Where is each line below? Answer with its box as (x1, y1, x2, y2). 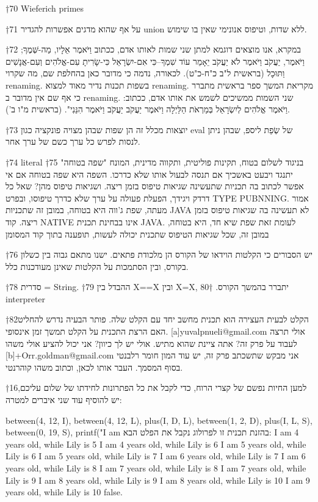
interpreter (5, 292, 46, 305)
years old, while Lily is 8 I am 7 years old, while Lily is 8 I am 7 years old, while (5, 462, 306, 474)
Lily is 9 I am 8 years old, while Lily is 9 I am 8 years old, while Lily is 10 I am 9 (5, 473, 310, 486)
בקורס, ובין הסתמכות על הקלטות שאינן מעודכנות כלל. (5, 260, 189, 272)
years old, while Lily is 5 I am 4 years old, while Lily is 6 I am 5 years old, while (5, 437, 306, 450)
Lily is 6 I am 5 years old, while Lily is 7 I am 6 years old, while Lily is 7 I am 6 (5, 449, 306, 462)
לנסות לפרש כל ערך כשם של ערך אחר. (5, 135, 140, 148)
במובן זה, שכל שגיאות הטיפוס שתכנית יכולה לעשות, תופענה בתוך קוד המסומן (5, 227, 269, 240)
